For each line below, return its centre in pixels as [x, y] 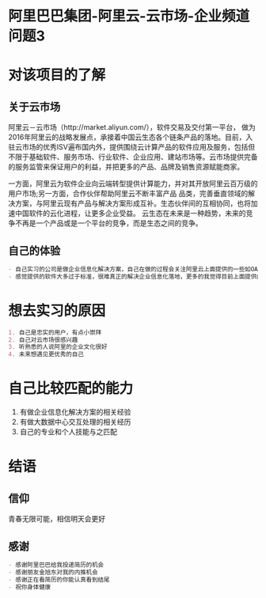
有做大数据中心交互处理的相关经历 [75, 422]
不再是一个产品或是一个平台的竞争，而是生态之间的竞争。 [108, 223]
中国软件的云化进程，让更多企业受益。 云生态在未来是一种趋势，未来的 [130, 214]
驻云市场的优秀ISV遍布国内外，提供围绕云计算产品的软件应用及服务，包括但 [132, 147]
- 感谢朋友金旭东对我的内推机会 [53, 572]
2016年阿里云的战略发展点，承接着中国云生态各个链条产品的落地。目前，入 [131, 137]
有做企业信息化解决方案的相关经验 [75, 412]
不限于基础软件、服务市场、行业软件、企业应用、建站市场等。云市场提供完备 [133, 157]
